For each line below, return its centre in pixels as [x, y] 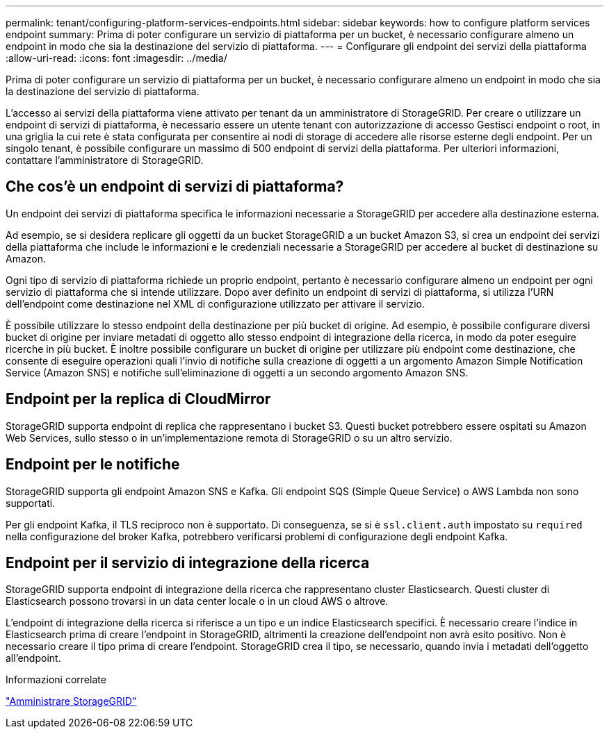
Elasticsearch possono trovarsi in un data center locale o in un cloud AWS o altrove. [197, 601]
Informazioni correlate [56, 680]
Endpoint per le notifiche [93, 465]
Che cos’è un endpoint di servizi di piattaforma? [175, 187]
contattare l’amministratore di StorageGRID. [105, 160]
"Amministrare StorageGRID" [71, 701]
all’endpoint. [33, 658]
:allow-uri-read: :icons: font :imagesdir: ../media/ [116, 58]
